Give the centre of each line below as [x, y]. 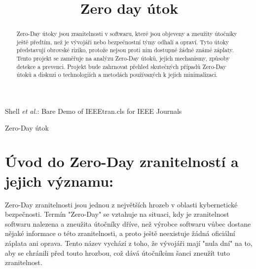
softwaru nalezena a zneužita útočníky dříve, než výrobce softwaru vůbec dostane [128, 223]
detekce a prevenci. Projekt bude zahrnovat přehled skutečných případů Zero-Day [121, 66]
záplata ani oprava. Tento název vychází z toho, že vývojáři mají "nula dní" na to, [129, 243]
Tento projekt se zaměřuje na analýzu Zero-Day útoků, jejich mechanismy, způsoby [123, 58]
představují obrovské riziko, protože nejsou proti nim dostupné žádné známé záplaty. [125, 50]
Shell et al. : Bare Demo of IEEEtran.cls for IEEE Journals [93, 111]
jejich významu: [59, 181]
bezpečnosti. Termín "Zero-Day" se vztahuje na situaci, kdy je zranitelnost [117, 214]
